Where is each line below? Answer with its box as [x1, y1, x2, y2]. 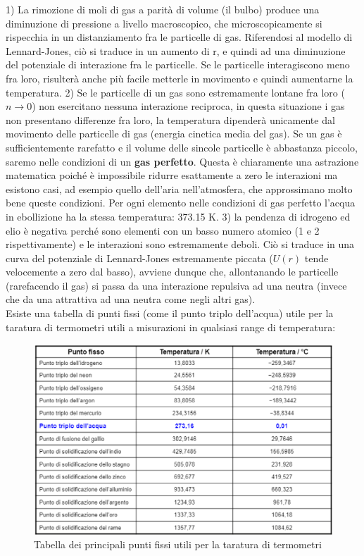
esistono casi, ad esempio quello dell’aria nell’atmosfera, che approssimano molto [6, 181, 353, 196]
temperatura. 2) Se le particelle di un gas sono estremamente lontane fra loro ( [6, 85, 345, 99]
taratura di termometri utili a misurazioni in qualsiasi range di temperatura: [6, 319, 336, 334]
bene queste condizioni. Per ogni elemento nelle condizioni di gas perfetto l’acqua [6, 195, 356, 210]
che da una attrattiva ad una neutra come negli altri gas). [6, 292, 256, 307]
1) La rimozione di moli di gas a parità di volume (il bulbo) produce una [6, 2, 320, 16]
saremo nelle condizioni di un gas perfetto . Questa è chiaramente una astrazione [6, 154, 359, 168]
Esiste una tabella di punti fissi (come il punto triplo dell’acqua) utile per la [6, 306, 334, 321]
